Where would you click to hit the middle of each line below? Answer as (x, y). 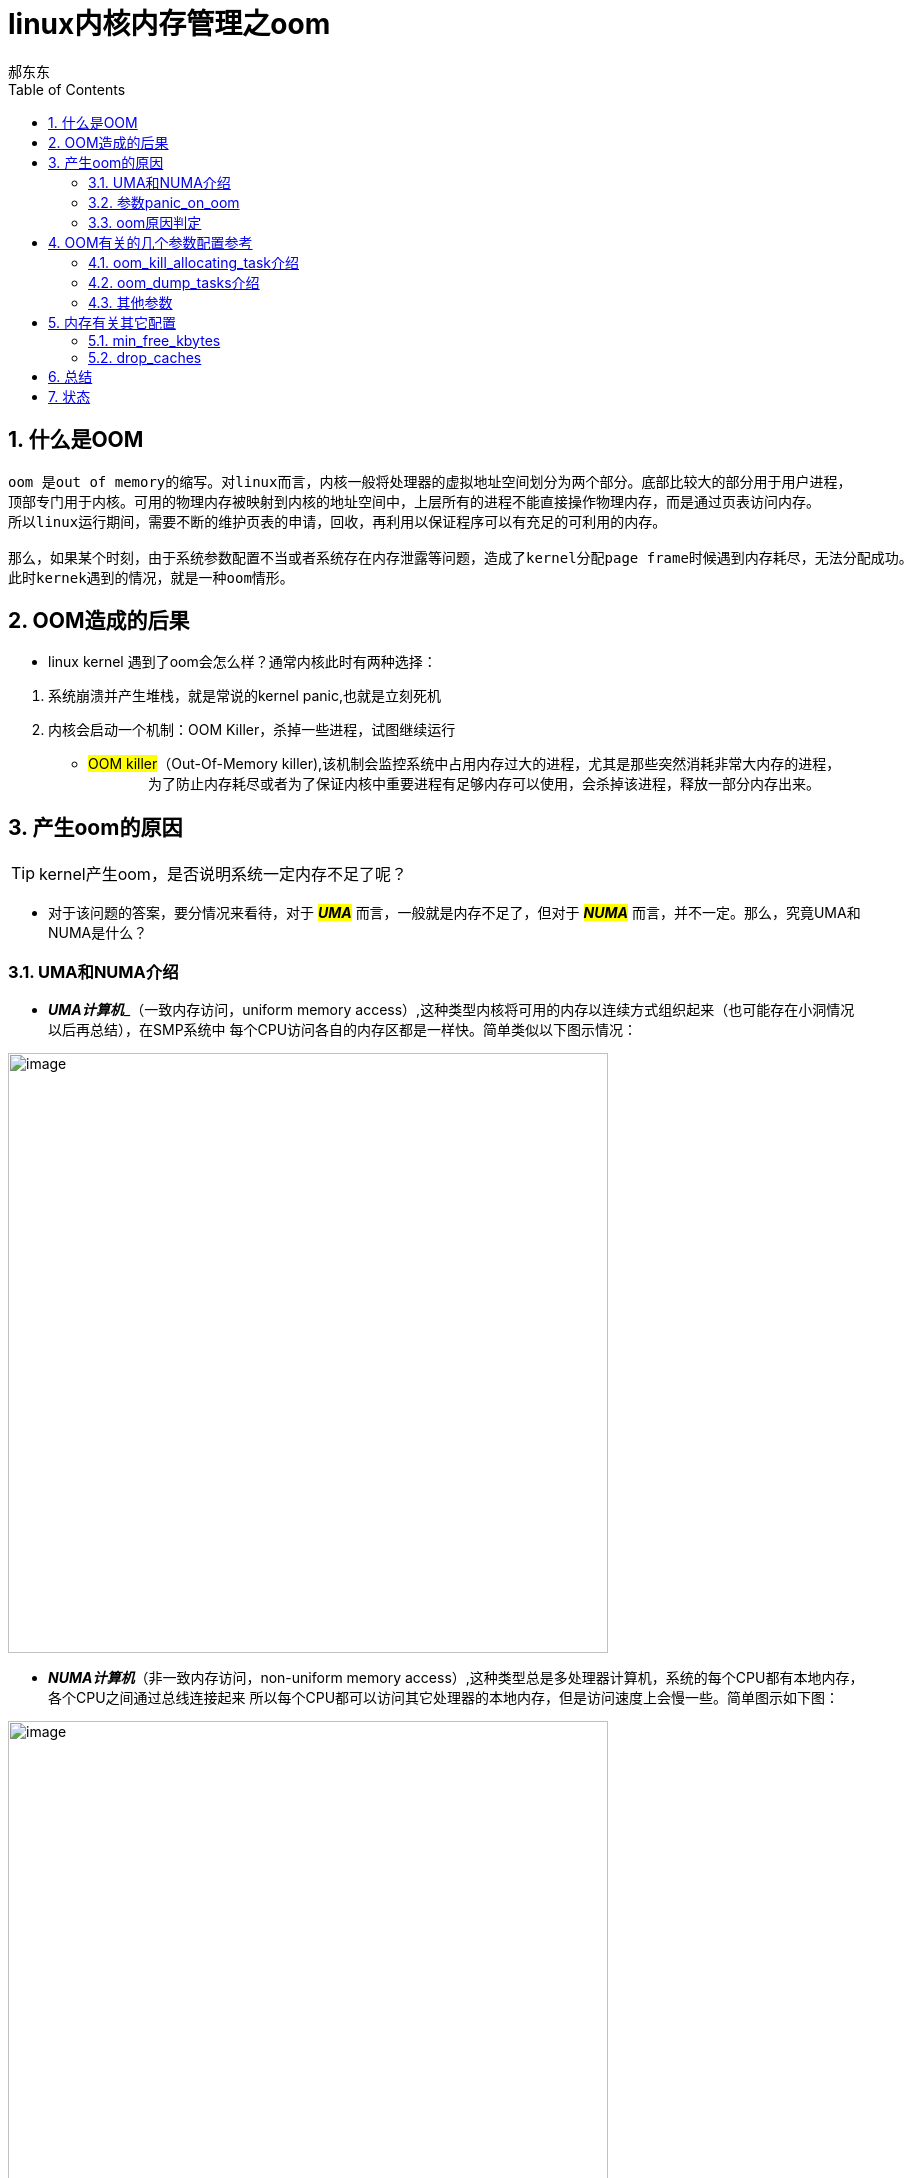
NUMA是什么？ (98, 933)
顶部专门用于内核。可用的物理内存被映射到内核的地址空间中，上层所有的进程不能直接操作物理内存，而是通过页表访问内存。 (414, 501)
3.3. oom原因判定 (145, 222)
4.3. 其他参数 (130, 302)
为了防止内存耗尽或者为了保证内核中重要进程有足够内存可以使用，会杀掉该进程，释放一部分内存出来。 (483, 784)
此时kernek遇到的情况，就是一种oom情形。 (151, 577)
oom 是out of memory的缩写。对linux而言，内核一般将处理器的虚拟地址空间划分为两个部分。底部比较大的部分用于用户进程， (430, 481)
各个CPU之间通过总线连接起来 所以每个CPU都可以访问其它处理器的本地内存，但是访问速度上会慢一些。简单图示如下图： (444, 1698)
